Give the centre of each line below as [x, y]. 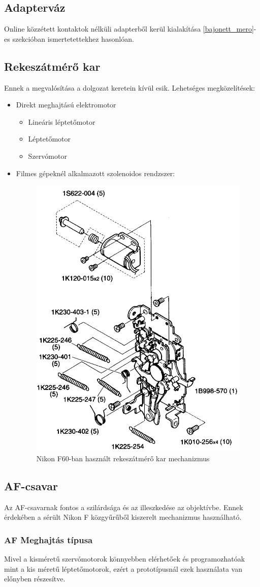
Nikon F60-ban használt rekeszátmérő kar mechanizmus [123, 458]
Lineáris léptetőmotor [62, 121]
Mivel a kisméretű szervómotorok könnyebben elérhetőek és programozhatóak [125, 558]
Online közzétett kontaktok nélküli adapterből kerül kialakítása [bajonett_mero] [129, 29]
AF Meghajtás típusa [48, 539]
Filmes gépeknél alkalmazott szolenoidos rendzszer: [95, 173]
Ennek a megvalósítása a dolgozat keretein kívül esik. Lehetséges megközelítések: [129, 87]
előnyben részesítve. [35, 579]
